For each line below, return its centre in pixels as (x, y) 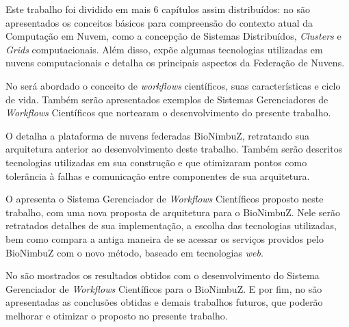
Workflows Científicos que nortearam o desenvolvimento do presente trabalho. (168, 113)
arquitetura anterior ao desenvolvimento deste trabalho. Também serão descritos (174, 149)
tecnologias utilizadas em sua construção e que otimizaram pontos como (156, 162)
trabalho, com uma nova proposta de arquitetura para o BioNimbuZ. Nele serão (173, 212)
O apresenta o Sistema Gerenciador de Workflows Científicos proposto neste (165, 199)
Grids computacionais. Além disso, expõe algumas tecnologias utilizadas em (164, 49)
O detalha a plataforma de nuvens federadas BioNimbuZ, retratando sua (157, 135)
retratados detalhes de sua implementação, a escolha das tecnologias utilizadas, (171, 225)
